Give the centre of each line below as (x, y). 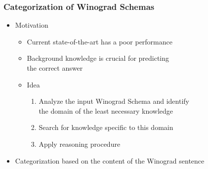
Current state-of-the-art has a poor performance (100, 41)
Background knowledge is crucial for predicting (98, 58)
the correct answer (55, 68)
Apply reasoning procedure (80, 144)
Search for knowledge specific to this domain (106, 127)
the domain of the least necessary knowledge (106, 110)
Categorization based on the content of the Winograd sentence (110, 160)
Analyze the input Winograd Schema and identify (114, 101)
